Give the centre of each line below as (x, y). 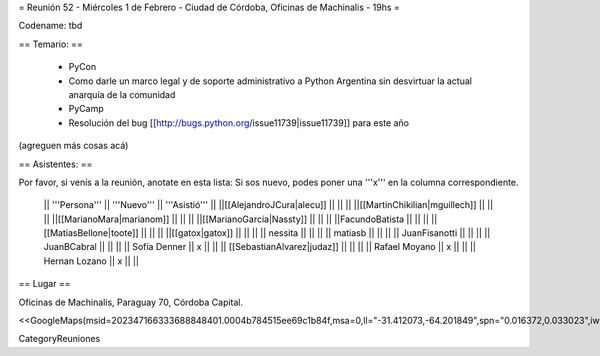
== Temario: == (51, 44)
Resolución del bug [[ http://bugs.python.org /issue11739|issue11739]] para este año (239, 122)
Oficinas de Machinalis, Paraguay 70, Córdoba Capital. (131, 302)
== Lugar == (44, 284)
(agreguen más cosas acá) (73, 146)
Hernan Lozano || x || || (91, 261)
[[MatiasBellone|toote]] (91, 233)
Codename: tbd (50, 26)
